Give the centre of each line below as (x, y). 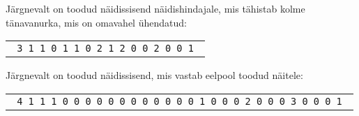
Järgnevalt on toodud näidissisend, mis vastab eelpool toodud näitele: (154, 75)
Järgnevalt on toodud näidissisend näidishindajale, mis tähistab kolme (155, 8)
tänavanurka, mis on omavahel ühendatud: (96, 22)
